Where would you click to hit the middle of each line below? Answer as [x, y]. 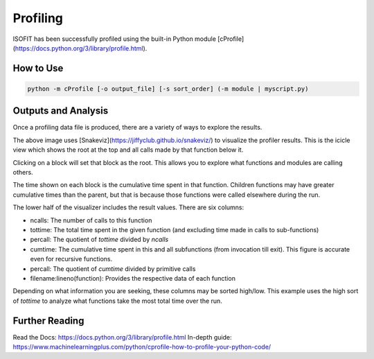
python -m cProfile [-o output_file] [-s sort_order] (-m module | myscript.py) [168, 89]
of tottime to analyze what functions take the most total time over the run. [118, 301]
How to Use [38, 68]
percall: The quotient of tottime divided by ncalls [99, 240]
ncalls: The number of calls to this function [91, 220]
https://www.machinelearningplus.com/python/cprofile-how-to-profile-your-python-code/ [142, 347]
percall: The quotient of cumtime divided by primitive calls [113, 269]
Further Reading [48, 321]
